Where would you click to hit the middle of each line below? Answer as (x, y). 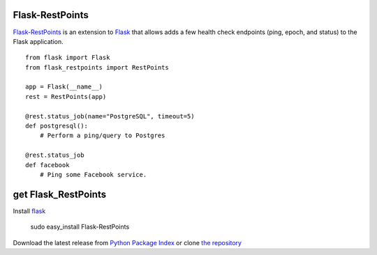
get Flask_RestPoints (60, 194)
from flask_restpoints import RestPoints (97, 67)
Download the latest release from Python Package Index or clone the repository (127, 242)
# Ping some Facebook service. (93, 175)
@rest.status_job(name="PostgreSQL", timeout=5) (110, 116)
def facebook (47, 165)
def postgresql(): (57, 126)
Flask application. (38, 41)
